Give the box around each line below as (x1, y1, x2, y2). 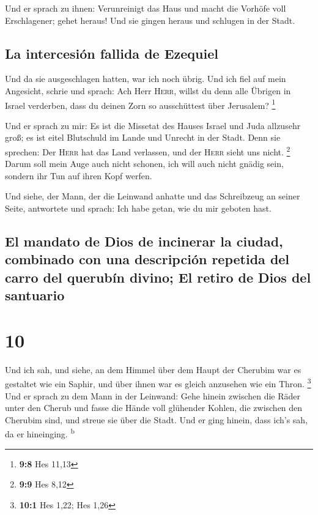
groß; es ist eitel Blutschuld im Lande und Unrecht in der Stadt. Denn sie (5, 131, 281, 144)
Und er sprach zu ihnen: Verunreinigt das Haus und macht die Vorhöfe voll (5, 2, 286, 14)
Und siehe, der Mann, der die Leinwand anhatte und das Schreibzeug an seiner (5, 190, 300, 202)
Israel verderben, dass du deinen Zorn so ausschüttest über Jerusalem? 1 (5, 97, 276, 111)
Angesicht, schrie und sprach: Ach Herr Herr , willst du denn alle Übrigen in (5, 84, 291, 97)
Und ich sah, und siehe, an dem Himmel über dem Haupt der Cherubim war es (5, 363, 301, 376)
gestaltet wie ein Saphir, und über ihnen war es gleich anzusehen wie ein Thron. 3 (5, 376, 311, 390)
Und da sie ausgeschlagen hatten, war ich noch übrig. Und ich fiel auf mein (5, 72, 286, 85)
